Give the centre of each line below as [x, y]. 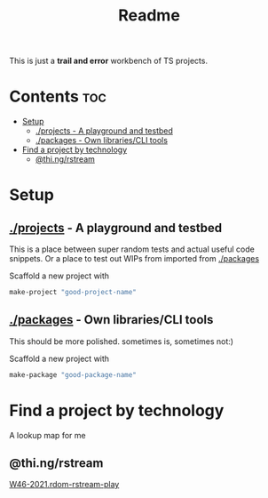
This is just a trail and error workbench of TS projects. [109, 61]
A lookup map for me [47, 435]
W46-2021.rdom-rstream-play [64, 485]
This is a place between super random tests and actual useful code [132, 249]
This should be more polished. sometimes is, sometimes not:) [121, 341]
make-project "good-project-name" [73, 293]
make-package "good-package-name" [73, 374]
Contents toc [58, 96]
